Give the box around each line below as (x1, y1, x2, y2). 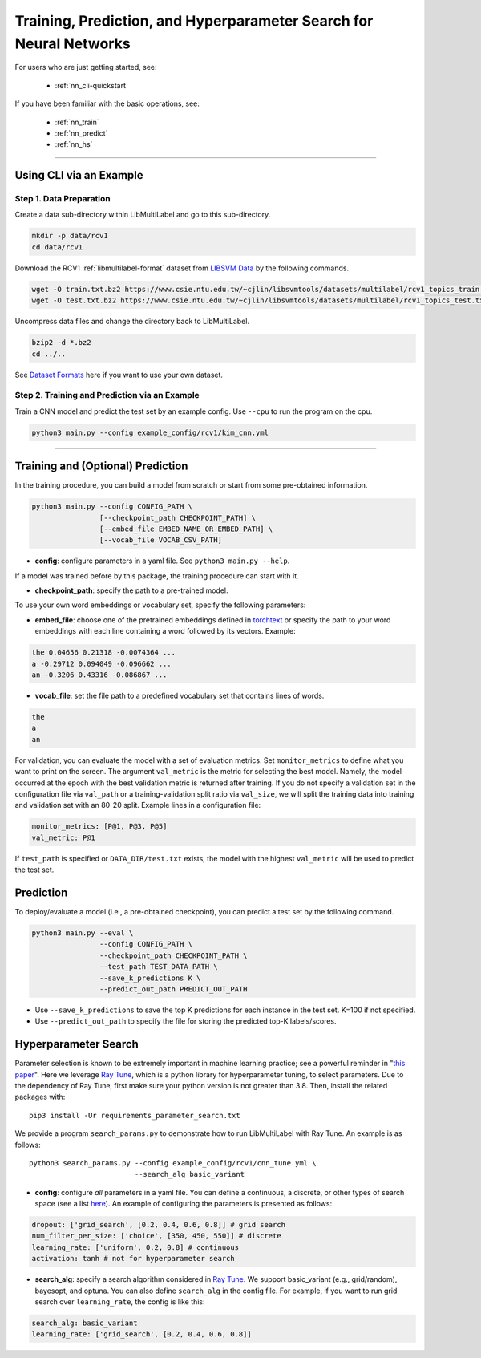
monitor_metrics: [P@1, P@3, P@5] (31, 822, 168, 831)
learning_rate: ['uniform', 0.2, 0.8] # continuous (31, 1242, 240, 1251)
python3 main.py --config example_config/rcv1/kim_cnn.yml (31, 428, 269, 437)
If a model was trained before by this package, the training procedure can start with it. (14, 570, 300, 581)
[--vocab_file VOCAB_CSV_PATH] (99, 536, 222, 545)
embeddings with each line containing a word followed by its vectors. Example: (34, 626, 296, 636)
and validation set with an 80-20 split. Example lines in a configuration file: (14, 801, 261, 810)
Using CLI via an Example (14, 168, 143, 182)
